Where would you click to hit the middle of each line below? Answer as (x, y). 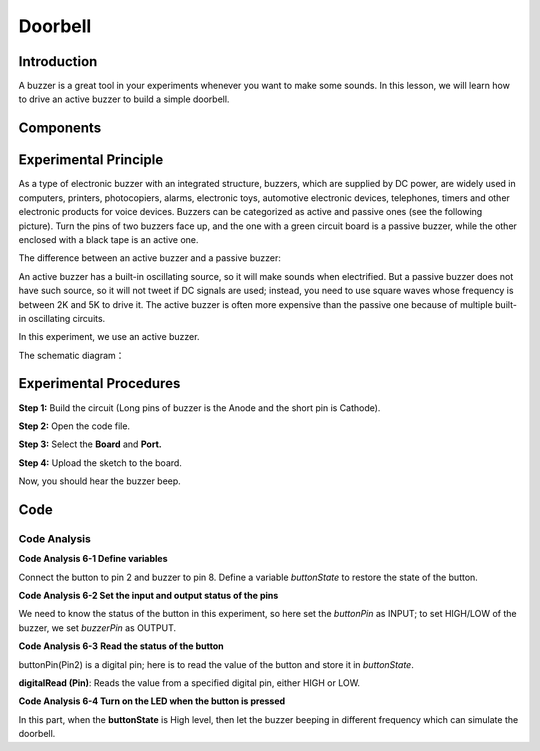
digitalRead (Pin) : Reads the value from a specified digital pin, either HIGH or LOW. (189, 683)
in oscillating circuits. (62, 318)
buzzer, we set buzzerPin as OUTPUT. (97, 627)
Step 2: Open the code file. (74, 426)
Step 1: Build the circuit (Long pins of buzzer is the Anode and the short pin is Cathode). (199, 407)
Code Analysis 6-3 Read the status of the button (121, 646)
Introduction (58, 61)
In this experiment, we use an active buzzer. (109, 337)
